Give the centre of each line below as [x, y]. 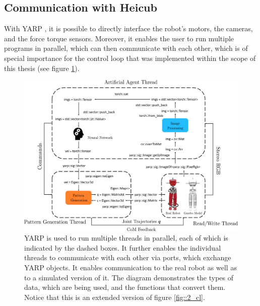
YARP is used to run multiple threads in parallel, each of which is [126, 238]
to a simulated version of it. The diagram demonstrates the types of [129, 277]
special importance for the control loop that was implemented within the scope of [130, 58]
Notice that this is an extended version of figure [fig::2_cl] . [115, 297]
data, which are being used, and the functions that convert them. [125, 287]
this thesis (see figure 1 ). [42, 68]
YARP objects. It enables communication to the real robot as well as [131, 267]
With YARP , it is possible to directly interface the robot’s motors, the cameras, [128, 28]
